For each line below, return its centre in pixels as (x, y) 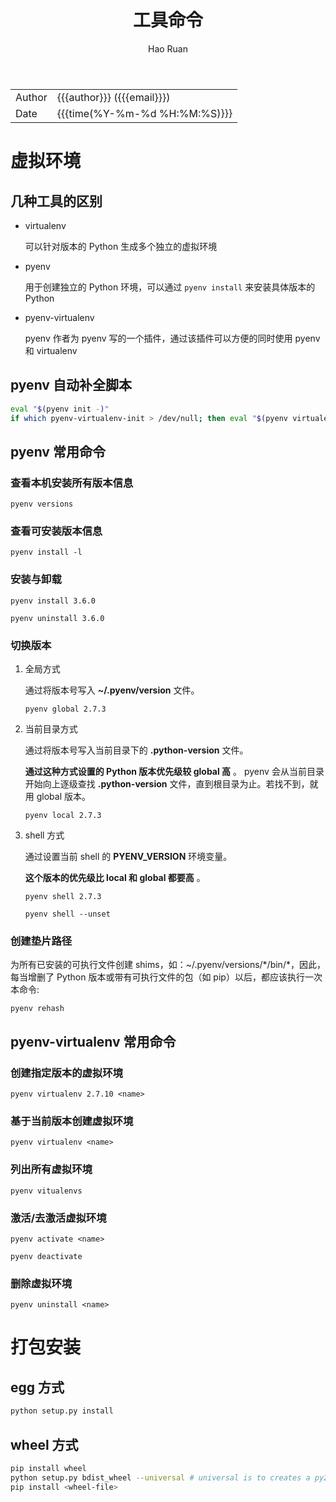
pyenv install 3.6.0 (53, 601)
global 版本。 (64, 797)
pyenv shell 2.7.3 (63, 897)
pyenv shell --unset (67, 914)
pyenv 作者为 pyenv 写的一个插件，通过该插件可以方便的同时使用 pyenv (172, 338)
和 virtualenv (51, 350)
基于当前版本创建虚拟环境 (72, 1121)
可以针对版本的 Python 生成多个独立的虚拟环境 (121, 246)
